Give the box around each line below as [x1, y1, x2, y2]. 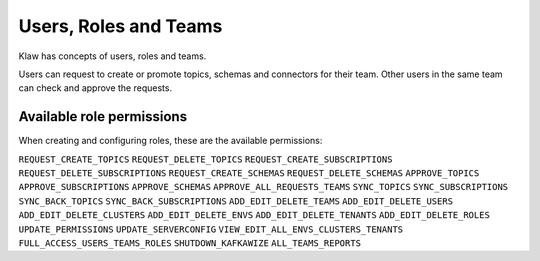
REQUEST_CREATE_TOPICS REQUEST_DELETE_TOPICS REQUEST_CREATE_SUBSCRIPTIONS [18, 153, 393, 165]
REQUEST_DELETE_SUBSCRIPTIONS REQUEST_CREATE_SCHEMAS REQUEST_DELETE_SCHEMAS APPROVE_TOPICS [18, 168, 480, 179]
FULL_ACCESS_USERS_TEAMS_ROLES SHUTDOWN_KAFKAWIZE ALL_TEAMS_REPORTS [18, 237, 362, 249]
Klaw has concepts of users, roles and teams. [18, 50, 207, 62]
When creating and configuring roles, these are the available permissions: [18, 135, 323, 147]
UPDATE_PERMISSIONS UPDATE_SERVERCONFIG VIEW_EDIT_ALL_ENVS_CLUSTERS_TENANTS [18, 223, 404, 235]
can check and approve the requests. [18, 82, 173, 94]
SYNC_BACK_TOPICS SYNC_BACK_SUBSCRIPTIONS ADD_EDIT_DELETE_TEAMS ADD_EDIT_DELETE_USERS [18, 195, 454, 207]
